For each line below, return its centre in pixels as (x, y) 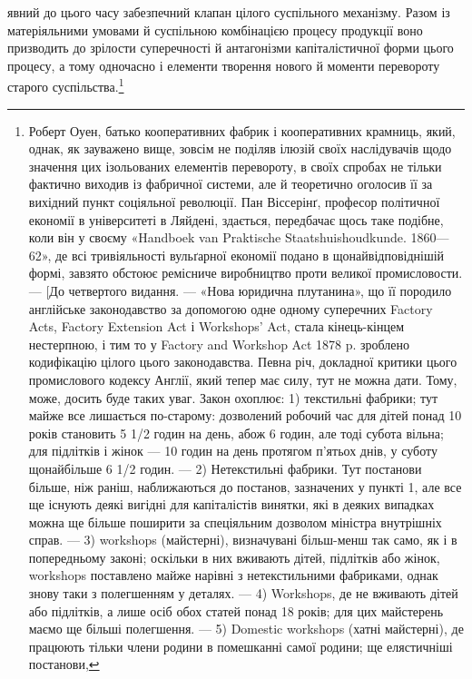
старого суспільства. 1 (66, 85)
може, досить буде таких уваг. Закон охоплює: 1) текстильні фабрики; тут (233, 397)
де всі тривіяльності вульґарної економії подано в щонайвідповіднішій (250, 255)
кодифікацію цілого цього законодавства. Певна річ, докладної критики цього (243, 362)
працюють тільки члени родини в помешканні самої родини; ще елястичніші (241, 646)
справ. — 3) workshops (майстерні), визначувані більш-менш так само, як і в (243, 540)
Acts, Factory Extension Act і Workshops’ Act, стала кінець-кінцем (216, 326)
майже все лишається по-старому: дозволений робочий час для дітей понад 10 (245, 415)
